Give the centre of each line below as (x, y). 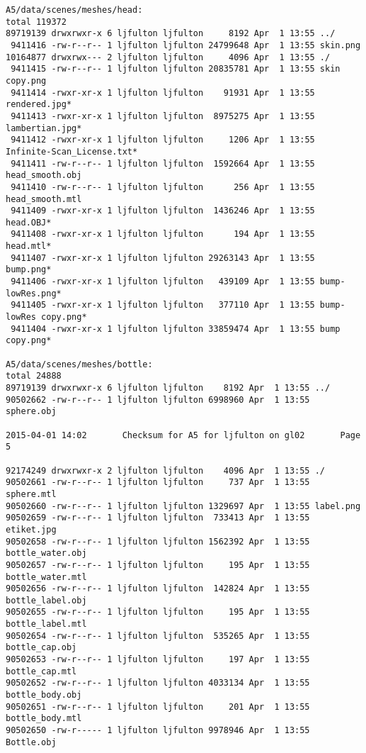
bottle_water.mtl (46, 577)
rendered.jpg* (39, 105)
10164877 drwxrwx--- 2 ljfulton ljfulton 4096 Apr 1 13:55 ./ (168, 57)
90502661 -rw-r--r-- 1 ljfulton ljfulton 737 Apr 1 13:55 (158, 483)
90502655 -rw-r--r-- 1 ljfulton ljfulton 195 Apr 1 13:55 (158, 612)
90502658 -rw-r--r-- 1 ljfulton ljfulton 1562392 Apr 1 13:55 (158, 541)
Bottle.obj (31, 742)
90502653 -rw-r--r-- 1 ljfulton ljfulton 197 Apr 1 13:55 (158, 660)
